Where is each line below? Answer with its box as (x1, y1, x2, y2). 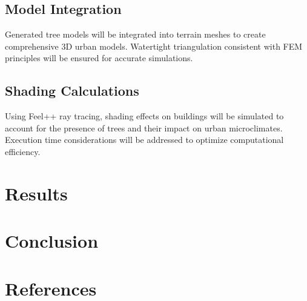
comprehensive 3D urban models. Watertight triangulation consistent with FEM (5, 39, 303, 52)
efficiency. (5, 145, 41, 157)
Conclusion (5, 228, 99, 253)
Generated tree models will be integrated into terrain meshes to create (5, 28, 266, 41)
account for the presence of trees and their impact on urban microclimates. (5, 121, 283, 134)
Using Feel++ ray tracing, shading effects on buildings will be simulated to (5, 110, 284, 122)
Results (5, 180, 68, 205)
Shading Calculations (5, 81, 139, 100)
